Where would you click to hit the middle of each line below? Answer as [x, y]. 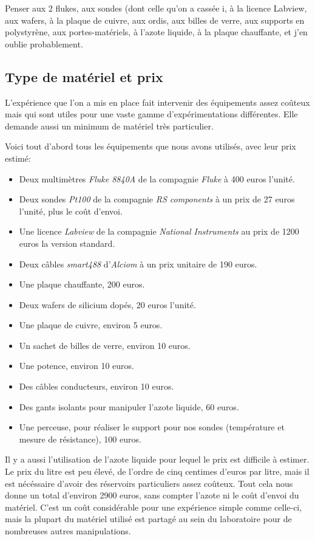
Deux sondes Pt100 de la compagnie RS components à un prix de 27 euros [157, 199]
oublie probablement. [44, 43]
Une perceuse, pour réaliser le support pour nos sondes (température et [152, 427]
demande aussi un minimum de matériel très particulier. [109, 126]
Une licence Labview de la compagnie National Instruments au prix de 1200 [159, 231]
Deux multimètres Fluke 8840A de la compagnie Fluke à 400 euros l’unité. [157, 178]
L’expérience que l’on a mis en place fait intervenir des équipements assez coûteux [157, 102]
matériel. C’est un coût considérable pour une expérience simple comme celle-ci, [154, 507]
